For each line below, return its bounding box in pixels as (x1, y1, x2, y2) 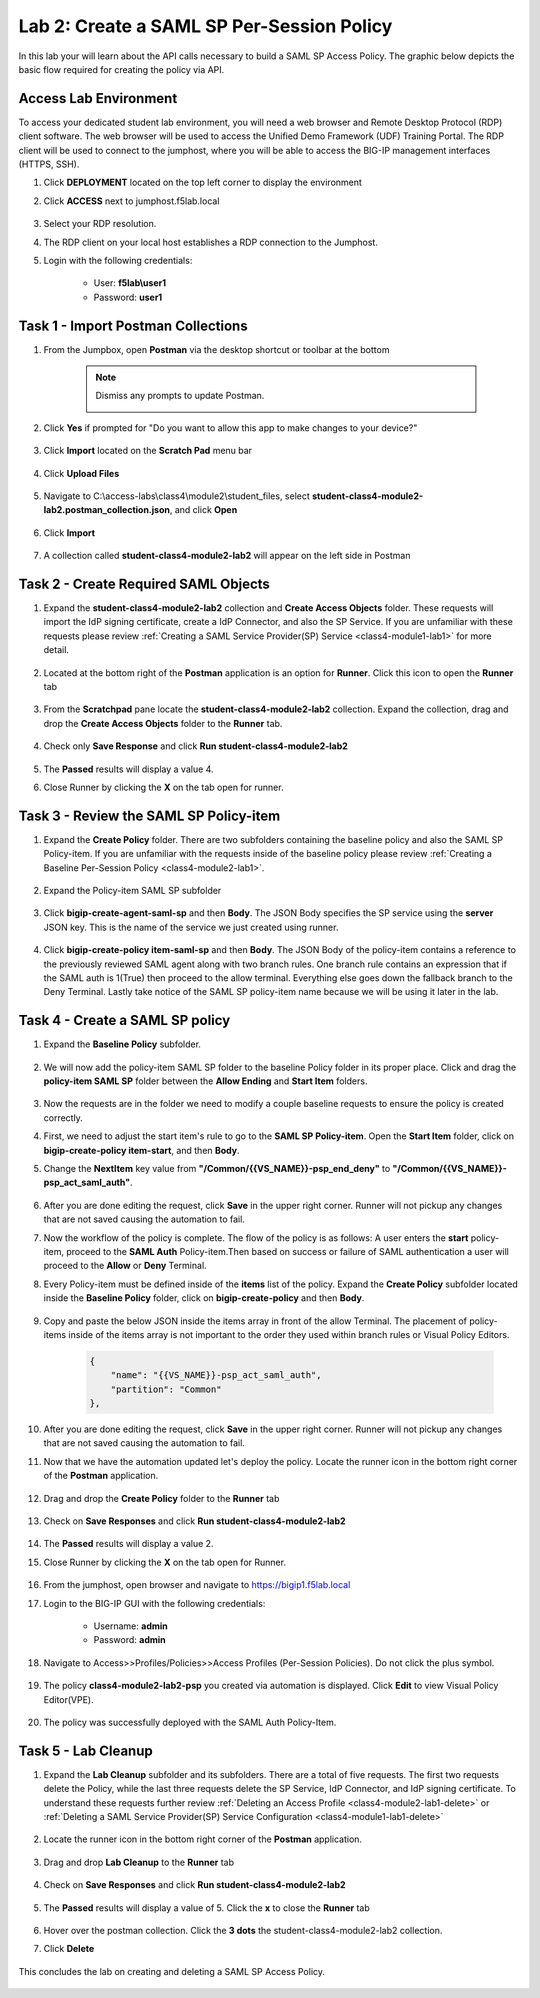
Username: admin (93, 1620, 169, 1632)
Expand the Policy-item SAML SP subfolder (43, 885, 222, 897)
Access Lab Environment (18, 90, 178, 107)
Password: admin (93, 1634, 167, 1646)
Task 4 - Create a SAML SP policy (18, 1012, 231, 1029)
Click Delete (43, 1943, 95, 1955)
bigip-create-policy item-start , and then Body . (43, 1144, 240, 1156)
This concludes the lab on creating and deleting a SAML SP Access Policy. (18, 1965, 325, 1977)
